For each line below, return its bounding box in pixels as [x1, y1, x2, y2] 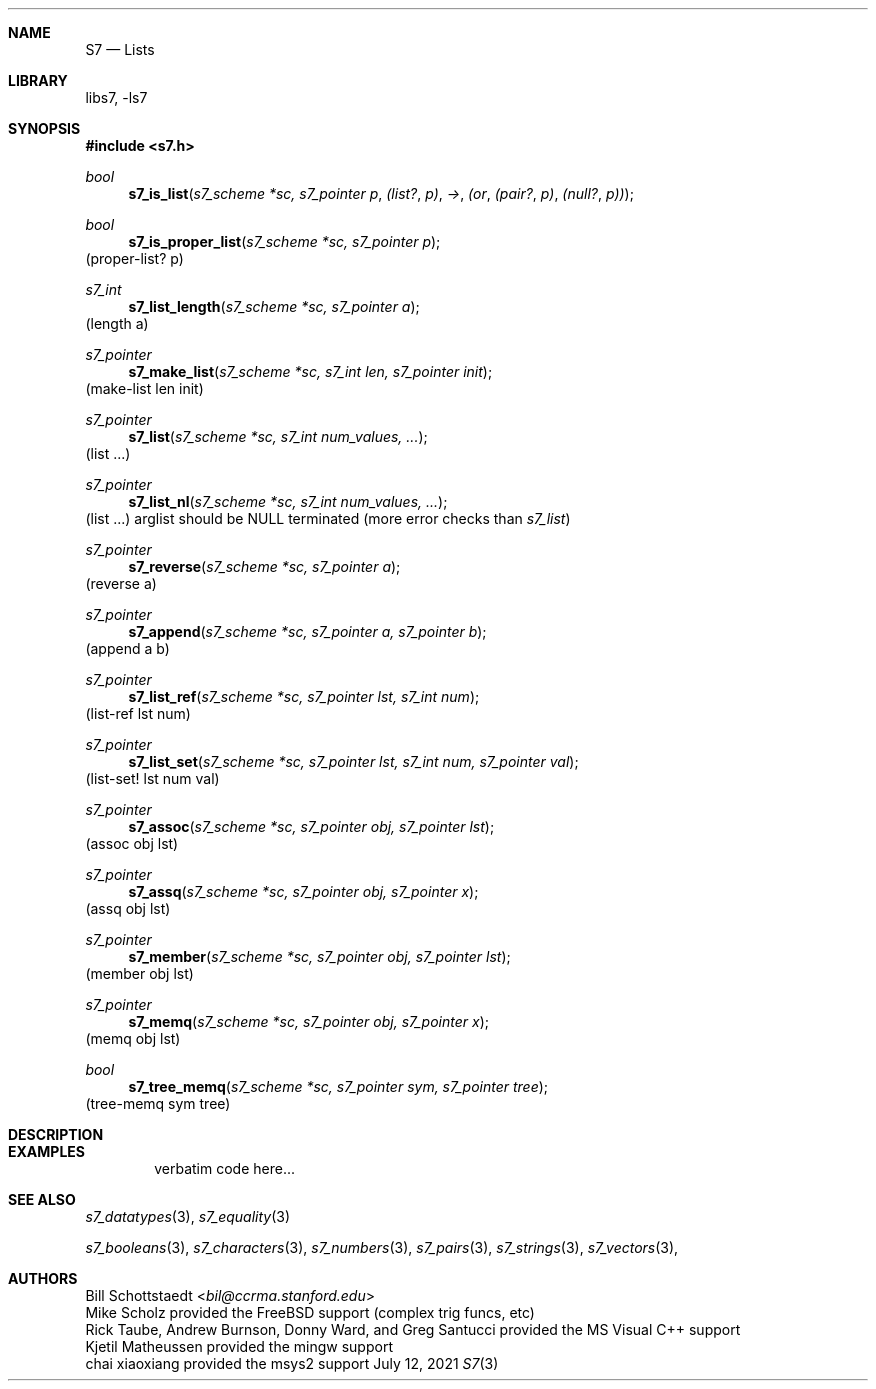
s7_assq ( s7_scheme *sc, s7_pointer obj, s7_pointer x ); [128, 883, 479, 900]
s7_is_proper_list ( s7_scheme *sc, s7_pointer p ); [128, 233, 441, 250]
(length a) [85, 315, 149, 332]
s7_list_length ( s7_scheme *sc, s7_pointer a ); [128, 298, 420, 315]
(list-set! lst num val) [85, 770, 220, 787]
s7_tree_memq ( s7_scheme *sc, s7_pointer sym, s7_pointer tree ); [128, 1078, 549, 1095]
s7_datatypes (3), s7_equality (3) [85, 1208, 291, 1225]
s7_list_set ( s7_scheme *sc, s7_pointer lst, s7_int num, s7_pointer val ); [128, 753, 579, 770]
